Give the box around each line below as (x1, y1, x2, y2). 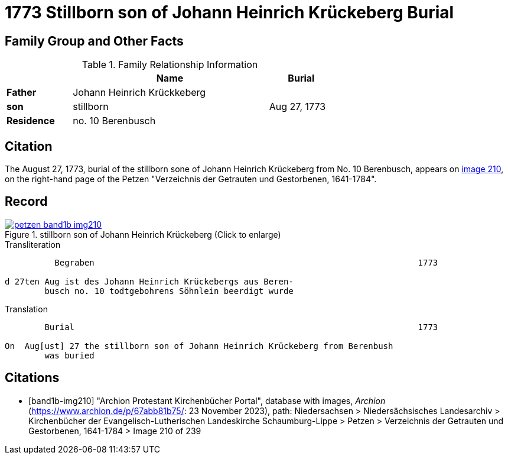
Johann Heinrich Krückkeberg (73, 86, 206, 99)
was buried (44, 350, 95, 360)
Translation (5, 303, 48, 314)
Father (6, 86, 37, 99)
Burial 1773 (44, 322, 438, 332)
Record (5, 194, 48, 209)
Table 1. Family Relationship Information (82, 59, 258, 71)
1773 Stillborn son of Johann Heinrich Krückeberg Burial (5, 2, 454, 22)
